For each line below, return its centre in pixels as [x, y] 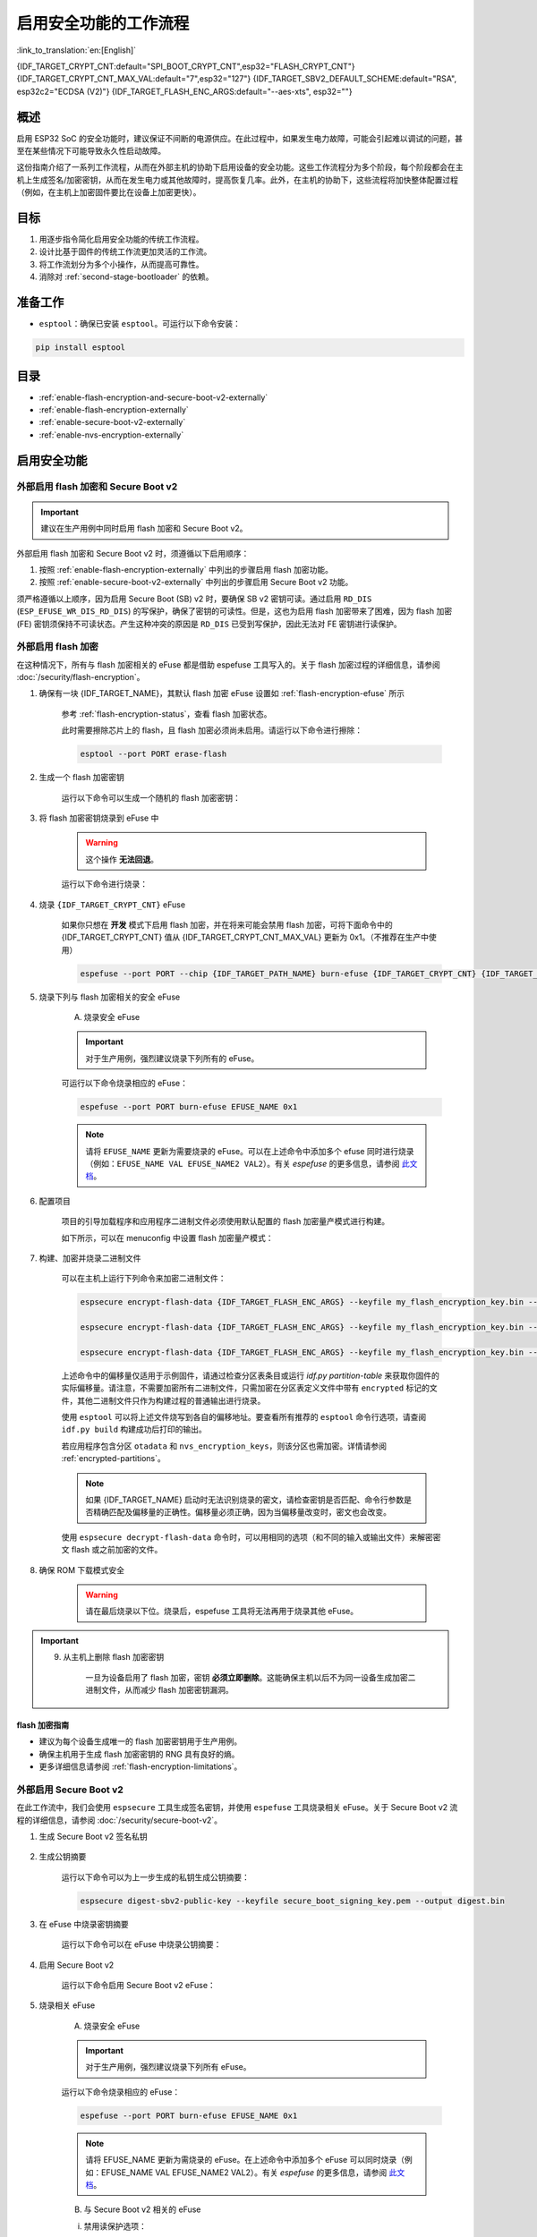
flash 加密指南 [43, 1725]
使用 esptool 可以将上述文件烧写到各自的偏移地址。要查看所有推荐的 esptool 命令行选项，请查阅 [244, 1417]
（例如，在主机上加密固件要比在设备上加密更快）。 [109, 192]
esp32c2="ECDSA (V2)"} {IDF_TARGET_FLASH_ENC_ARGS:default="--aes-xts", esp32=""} [184, 91]
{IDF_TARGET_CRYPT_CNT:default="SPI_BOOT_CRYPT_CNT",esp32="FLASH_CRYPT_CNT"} [186, 66]
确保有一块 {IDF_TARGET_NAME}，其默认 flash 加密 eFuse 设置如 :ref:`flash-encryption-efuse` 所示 [222, 693]
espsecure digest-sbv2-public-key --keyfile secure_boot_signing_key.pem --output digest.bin [293, 1901]
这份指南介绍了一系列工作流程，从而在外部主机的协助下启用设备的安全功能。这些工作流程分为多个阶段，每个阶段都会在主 [240, 167]
